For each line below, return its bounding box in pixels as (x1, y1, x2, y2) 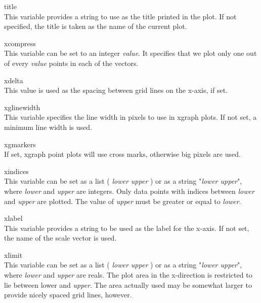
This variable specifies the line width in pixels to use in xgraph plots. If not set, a (4, 112, 257, 122)
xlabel (4, 213, 23, 223)
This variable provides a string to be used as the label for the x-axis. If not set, (4, 222, 249, 233)
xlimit (4, 249, 23, 260)
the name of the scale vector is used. (4, 232, 117, 243)
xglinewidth (4, 102, 40, 112)
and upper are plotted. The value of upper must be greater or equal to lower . (4, 195, 241, 206)
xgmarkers (4, 139, 36, 149)
